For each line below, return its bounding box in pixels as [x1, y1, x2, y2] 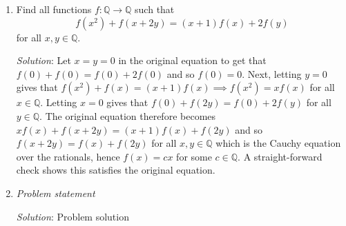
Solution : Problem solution [16, 209, 129, 223]
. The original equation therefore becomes [39, 108, 216, 123]
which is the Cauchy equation [215, 136, 341, 150]
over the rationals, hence [16, 149, 120, 163]
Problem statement [16, 185, 95, 200]
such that [135, 2, 175, 16]
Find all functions [16, 2, 92, 16]
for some [176, 149, 212, 163]
